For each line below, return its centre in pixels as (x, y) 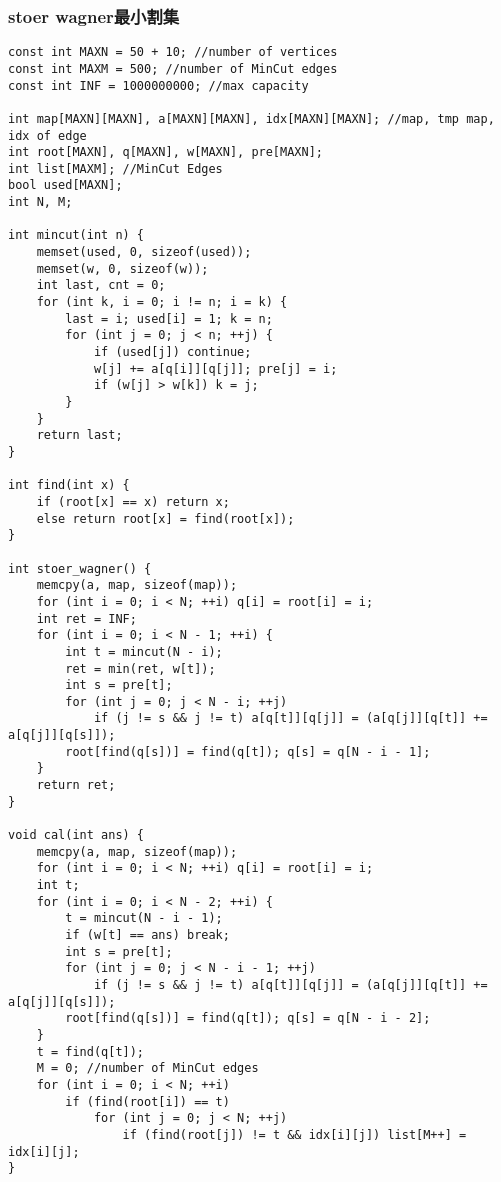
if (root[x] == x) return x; (133, 501)
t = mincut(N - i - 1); (144, 918)
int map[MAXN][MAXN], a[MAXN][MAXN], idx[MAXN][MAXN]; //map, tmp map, (251, 118)
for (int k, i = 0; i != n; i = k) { (162, 302)
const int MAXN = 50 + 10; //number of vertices (173, 52)
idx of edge (47, 135)
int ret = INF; (86, 618)
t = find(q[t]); (90, 1051)
